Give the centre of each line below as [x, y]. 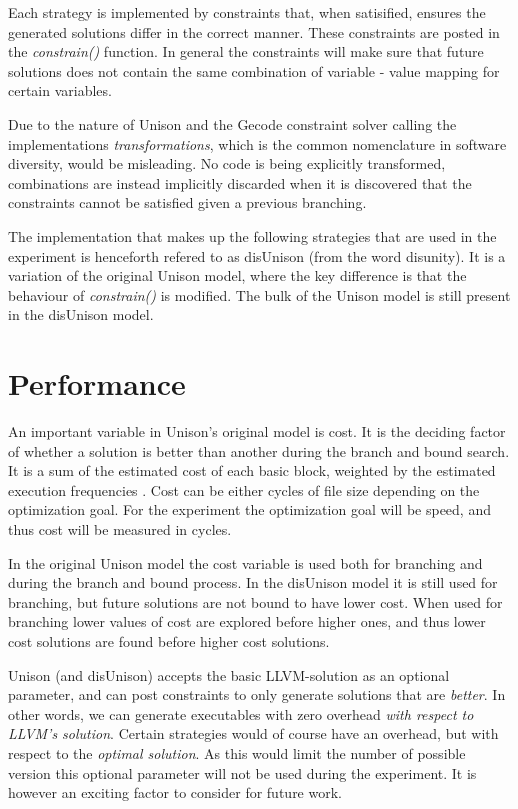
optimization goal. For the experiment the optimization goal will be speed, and [249, 509]
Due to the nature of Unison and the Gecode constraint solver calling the [232, 123]
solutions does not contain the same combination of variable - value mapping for [254, 70]
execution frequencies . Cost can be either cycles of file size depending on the [244, 489]
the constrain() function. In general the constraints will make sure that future [246, 51]
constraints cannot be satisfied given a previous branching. [187, 202]
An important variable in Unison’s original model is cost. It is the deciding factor [257, 431]
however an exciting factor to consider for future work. [175, 792]
